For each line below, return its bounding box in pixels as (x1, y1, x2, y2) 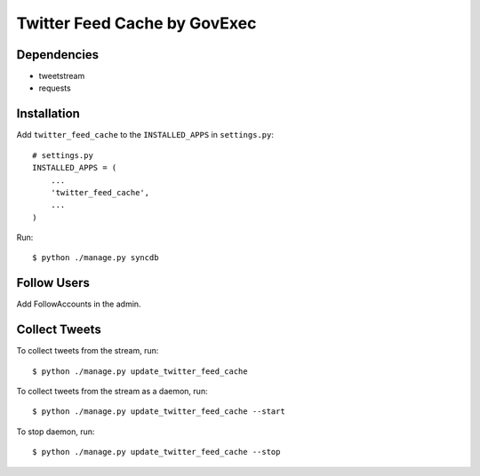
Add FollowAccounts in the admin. (16, 298, 141, 310)
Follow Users (16, 275, 91, 290)
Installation (16, 107, 80, 122)
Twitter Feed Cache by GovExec (16, 13, 257, 33)
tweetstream (38, 71, 85, 82)
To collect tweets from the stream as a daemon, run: (16, 386, 208, 397)
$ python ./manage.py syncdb (32, 253, 159, 263)
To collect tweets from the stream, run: (16, 345, 159, 356)
